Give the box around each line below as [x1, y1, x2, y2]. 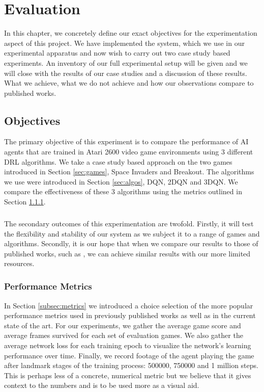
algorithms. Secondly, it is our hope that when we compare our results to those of [4, 238, 258, 249]
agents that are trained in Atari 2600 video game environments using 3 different [4, 146, 253, 157]
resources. [4, 258, 35, 269]
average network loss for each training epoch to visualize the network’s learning [4, 340, 251, 351]
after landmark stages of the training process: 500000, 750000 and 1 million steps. [4, 360, 258, 371]
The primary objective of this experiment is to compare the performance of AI [4, 136, 249, 147]
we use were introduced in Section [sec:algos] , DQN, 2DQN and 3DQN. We [4, 176, 238, 187]
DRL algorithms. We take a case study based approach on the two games [4, 156, 232, 167]
